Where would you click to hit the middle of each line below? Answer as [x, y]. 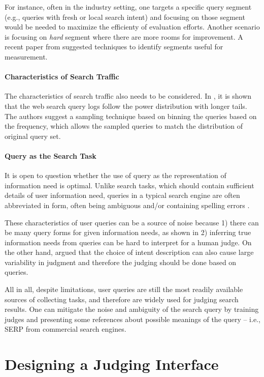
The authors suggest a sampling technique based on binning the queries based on [131, 116]
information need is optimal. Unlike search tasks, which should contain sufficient [129, 185]
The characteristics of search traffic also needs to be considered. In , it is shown [128, 96]
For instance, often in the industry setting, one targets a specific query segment [128, 7]
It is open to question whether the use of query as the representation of [115, 175]
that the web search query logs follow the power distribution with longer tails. [126, 106]
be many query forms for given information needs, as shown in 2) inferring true [128, 232]
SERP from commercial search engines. [65, 329]
